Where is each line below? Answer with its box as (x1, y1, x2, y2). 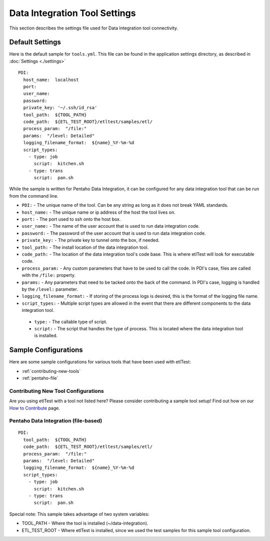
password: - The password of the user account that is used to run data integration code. (21, 230, 206, 236)
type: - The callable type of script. (34, 318, 107, 325)
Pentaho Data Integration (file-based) (9, 417, 102, 424)
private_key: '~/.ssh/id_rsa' (23, 105, 97, 111)
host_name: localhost (23, 77, 79, 83)
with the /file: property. (21, 272, 76, 278)
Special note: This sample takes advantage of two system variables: (9, 511, 149, 517)
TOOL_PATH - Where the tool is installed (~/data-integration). (21, 520, 148, 526)
